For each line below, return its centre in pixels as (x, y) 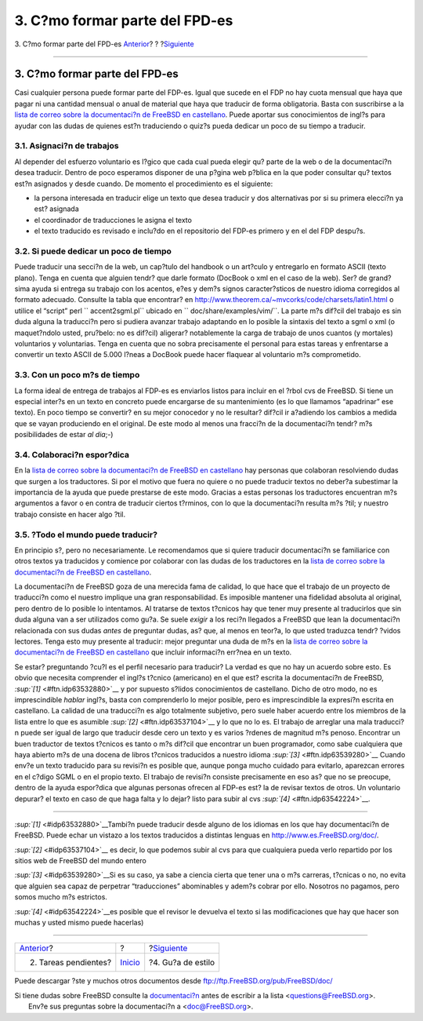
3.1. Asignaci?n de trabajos (67, 146)
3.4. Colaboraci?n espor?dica (72, 454)
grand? (380, 278)
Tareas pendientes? (75, 963)
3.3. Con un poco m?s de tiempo (77, 375)
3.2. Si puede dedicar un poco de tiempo (93, 251)
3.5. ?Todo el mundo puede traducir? (86, 534)
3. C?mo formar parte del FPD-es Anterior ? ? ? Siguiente (105, 44)
